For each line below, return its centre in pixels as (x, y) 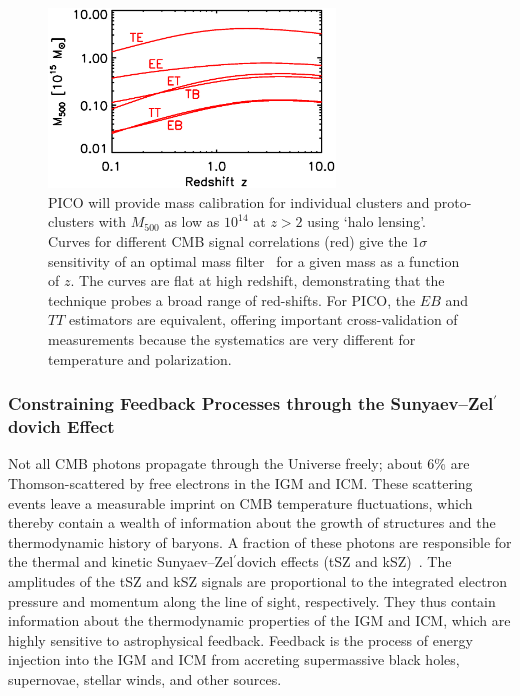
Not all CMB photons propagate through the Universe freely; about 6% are (239, 463)
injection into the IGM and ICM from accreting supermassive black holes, (234, 659)
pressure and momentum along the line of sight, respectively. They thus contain (252, 600)
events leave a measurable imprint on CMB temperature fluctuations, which (240, 502)
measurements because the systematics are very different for (232, 339)
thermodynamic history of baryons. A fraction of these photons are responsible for (260, 541)
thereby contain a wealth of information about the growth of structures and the (252, 522)
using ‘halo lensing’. (366, 221)
